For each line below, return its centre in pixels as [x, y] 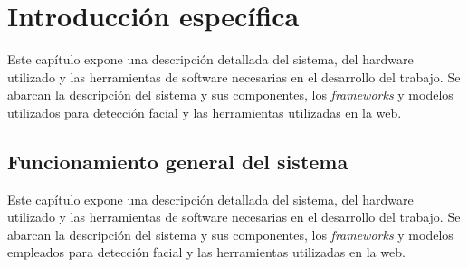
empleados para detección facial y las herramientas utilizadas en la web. [206, 252]
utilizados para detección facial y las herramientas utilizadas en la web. [205, 112]
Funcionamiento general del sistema [178, 161]
